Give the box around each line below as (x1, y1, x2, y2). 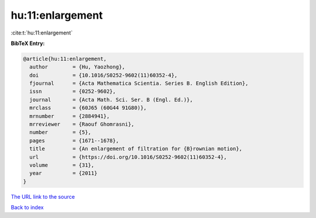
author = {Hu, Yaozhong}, (29, 64, 125, 70)
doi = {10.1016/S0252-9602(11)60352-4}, (29, 72, 178, 78)
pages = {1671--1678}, (29, 137, 119, 144)
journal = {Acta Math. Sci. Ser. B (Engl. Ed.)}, (29, 96, 193, 103)
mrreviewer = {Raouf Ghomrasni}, (29, 121, 135, 128)
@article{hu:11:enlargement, (23, 56, 107, 62)
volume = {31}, (29, 162, 95, 168)
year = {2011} (29, 170, 98, 177)
